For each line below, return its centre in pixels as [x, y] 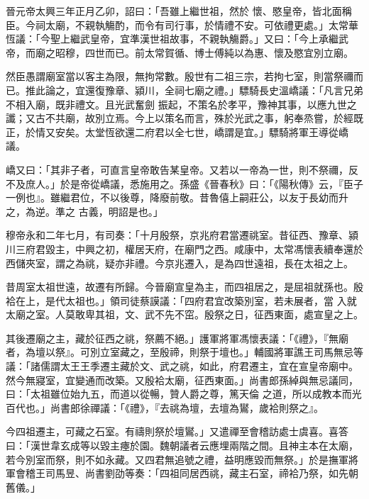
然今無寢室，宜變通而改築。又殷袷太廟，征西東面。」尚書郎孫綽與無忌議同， [182, 380]
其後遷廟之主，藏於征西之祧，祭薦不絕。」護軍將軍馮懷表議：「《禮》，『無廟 [177, 338]
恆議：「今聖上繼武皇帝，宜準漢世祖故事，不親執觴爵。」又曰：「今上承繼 [172, 39]
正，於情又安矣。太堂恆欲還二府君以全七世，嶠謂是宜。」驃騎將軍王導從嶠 [177, 131]
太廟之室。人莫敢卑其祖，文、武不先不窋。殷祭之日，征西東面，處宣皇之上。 [184, 314]
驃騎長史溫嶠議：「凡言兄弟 [301, 90]
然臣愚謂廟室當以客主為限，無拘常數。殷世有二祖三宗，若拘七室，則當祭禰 [180, 76]
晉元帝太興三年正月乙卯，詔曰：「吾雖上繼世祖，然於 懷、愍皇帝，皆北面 [174, 11]
